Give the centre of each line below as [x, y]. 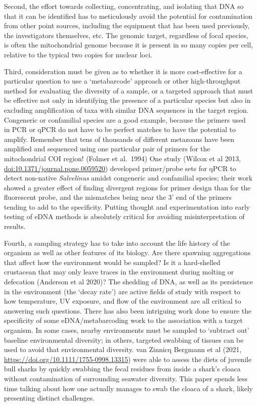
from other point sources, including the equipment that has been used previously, [127, 25]
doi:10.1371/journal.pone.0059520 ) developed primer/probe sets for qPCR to [120, 168]
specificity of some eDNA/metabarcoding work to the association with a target [124, 320]
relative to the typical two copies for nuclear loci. [78, 54]
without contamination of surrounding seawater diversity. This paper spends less [126, 378]
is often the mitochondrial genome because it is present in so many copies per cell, [128, 45]
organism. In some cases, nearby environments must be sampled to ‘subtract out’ [127, 330]
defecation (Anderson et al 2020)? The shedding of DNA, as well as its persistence [128, 282]
